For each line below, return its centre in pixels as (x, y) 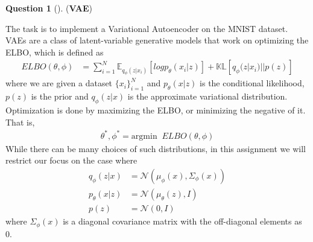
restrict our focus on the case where (71, 160)
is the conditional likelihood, (252, 83)
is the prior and (60, 96)
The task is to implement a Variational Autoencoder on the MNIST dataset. (147, 28)
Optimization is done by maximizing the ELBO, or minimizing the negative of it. (156, 110)
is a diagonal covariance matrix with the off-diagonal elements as (182, 221)
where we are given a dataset (59, 83)
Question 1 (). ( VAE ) (49, 8)
